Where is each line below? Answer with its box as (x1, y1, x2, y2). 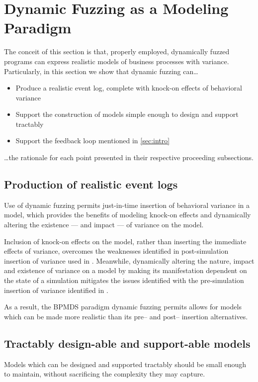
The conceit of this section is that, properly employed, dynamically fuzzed (4, 46, 230, 57)
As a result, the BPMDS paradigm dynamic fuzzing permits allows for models (4, 301, 242, 312)
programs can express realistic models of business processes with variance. (4, 56, 229, 66)
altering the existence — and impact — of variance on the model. (4, 219, 204, 230)
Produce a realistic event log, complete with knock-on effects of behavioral (15, 83, 242, 93)
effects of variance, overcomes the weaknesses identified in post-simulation (4, 246, 229, 256)
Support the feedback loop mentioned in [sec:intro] (15, 135, 170, 146)
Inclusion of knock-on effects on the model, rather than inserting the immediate (4, 236, 247, 246)
